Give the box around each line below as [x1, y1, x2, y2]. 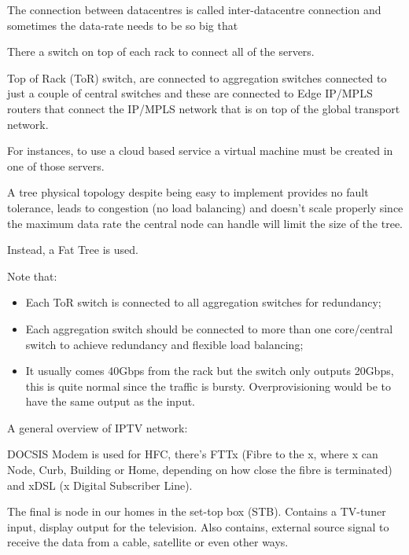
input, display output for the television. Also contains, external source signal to [7, 518, 389, 535]
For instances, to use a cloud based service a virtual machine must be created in [7, 142, 393, 159]
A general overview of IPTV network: [7, 419, 188, 436]
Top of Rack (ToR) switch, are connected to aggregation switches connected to [7, 69, 387, 86]
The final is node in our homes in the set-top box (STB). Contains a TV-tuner [7, 503, 386, 520]
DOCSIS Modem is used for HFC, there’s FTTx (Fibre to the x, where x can [7, 446, 378, 462]
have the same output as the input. [25, 393, 196, 410]
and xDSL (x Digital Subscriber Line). [7, 476, 193, 493]
